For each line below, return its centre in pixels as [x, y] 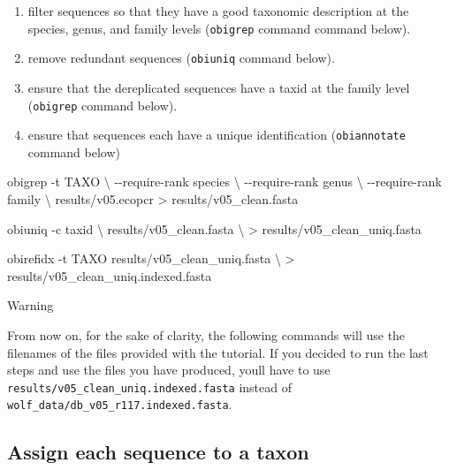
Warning [30, 305]
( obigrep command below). [103, 105]
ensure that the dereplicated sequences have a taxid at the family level [219, 87]
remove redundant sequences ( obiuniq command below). [181, 58]
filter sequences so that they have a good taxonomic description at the [218, 11]
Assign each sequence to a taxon [158, 452]
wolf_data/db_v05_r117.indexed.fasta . [120, 404]
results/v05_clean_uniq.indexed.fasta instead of [149, 387]
